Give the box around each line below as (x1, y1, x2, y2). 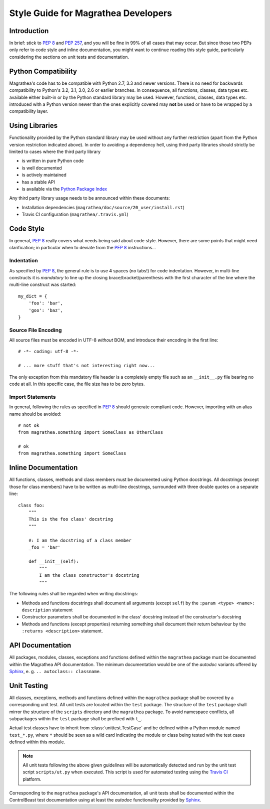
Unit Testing (9, 681, 48, 690)
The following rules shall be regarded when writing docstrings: (9, 591, 138, 597)
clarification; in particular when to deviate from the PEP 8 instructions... (9, 245, 156, 251)
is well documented (21, 165, 62, 171)
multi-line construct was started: (9, 281, 76, 288)
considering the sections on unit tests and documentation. (9, 54, 129, 60)
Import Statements (9, 393, 56, 400)
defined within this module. (9, 739, 65, 745)
